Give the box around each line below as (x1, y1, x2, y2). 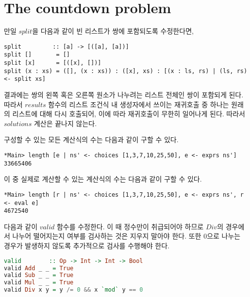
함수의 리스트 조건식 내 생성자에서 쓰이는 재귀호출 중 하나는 (48, 99, 229, 109)
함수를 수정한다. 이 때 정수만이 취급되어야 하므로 (56, 221, 204, 231)
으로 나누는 (207, 231, 241, 241)
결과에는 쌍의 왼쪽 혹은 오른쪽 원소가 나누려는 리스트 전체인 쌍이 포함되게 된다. (4, 90, 244, 99)
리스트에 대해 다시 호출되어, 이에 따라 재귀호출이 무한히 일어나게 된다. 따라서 (12, 109, 245, 119)
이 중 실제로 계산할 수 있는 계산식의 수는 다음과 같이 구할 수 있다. (4, 174, 202, 184)
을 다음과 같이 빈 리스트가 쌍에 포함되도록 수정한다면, (32, 26, 194, 36)
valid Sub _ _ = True (4, 272, 74, 279)
